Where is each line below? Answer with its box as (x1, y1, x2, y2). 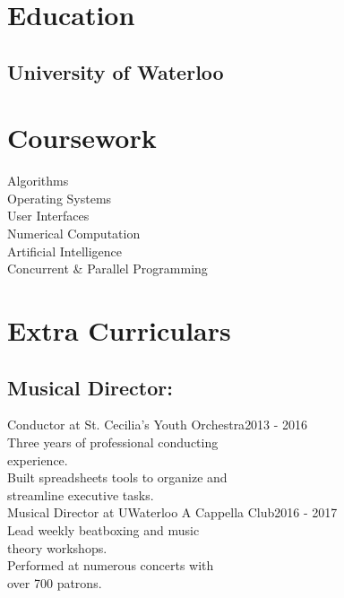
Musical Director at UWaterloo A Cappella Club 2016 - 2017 (7, 503, 338, 522)
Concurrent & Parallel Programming (7, 259, 208, 278)
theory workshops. (7, 538, 107, 557)
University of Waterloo (7, 57, 224, 85)
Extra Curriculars (7, 312, 231, 349)
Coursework (7, 119, 157, 156)
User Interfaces (7, 206, 90, 225)
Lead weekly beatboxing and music (7, 520, 200, 539)
